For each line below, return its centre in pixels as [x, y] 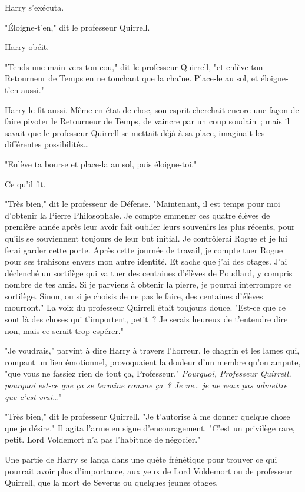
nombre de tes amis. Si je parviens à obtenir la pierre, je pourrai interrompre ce [148, 284]
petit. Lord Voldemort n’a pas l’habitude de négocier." [103, 439]
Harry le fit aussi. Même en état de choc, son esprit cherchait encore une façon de [152, 109]
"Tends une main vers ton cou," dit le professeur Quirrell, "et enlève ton [134, 66]
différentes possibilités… [47, 144]
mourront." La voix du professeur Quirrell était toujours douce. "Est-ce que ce [145, 307]
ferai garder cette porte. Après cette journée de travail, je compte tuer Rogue [144, 250]
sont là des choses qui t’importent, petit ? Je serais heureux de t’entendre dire [146, 319]
